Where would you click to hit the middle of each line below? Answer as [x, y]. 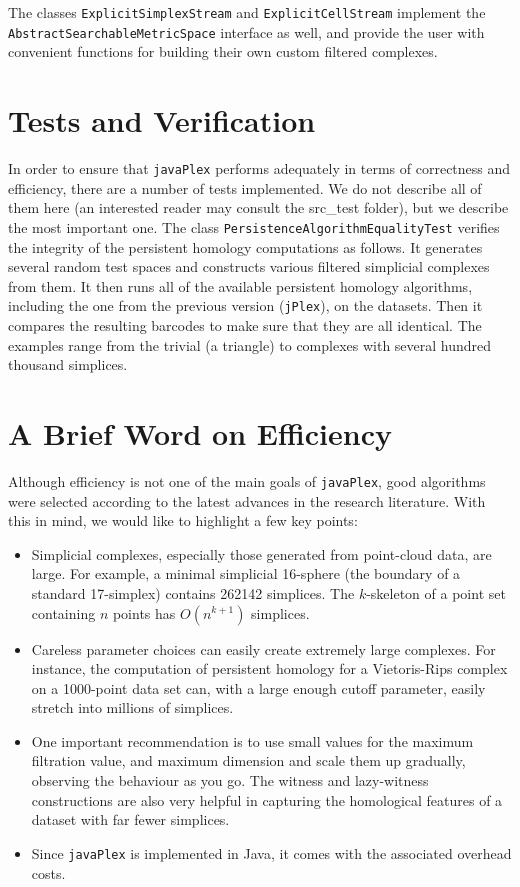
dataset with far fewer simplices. [130, 819]
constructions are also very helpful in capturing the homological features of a [267, 799]
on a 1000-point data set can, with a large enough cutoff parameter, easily [258, 687]
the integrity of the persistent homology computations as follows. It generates [245, 246]
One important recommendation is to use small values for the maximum [252, 740]
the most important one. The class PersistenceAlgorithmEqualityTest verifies [254, 226]
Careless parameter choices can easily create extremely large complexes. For [263, 648]
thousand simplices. [68, 364]
